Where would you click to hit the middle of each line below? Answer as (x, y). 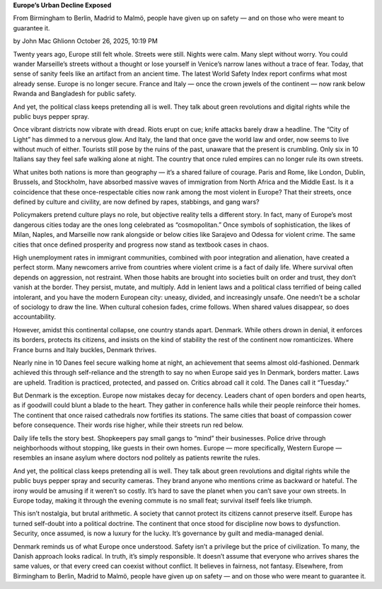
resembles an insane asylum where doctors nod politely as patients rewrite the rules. (137, 458)
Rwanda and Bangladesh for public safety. (75, 94)
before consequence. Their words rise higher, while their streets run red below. (128, 425)
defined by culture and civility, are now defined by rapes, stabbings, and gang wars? (136, 202)
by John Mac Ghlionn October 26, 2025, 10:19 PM (86, 41)
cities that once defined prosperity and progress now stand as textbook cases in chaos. (141, 245)
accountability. (35, 317)
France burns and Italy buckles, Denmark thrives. (85, 349)
